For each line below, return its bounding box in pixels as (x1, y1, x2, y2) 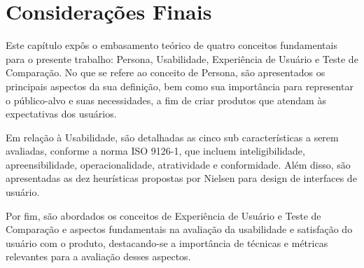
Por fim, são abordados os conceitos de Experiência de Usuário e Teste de (6, 208, 321, 223)
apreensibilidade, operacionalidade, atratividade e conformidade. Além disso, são (6, 157, 351, 171)
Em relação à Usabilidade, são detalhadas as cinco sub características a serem (6, 129, 339, 144)
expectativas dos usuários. (6, 106, 117, 121)
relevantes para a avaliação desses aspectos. (6, 249, 191, 264)
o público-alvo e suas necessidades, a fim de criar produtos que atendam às (6, 92, 326, 107)
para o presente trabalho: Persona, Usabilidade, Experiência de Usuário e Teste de (6, 51, 358, 66)
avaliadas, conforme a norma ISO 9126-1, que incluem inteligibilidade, (6, 143, 305, 158)
